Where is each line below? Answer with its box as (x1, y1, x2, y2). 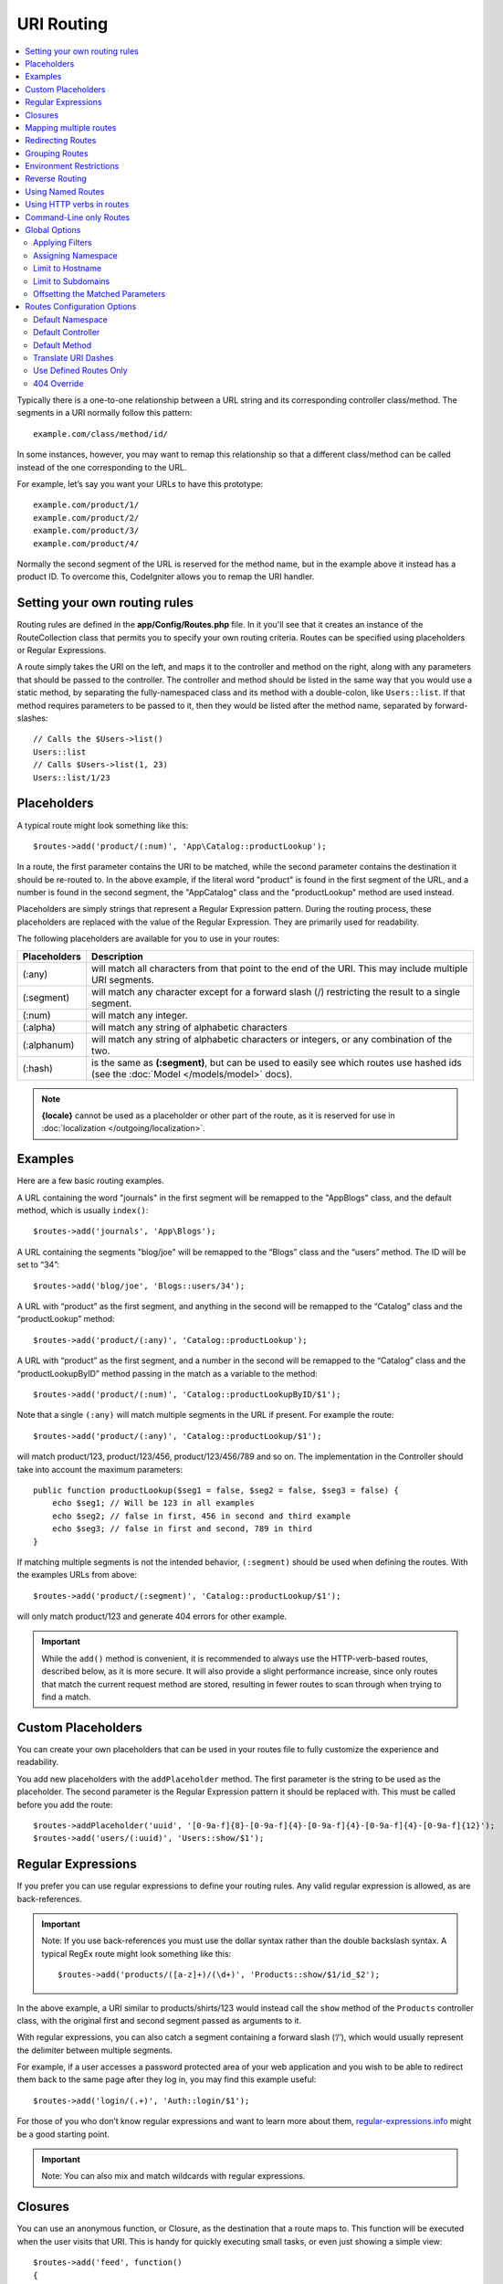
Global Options (25, 225, 81, 236)
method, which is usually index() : (16, 1205, 149, 1216)
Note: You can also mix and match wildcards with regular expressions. (41, 2171, 306, 2182)
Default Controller (33, 327, 100, 338)
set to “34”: (16, 1259, 60, 1270)
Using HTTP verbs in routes (25, 199, 130, 210)
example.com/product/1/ (33, 500, 140, 511)
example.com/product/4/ (33, 538, 140, 548)
